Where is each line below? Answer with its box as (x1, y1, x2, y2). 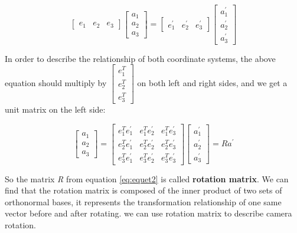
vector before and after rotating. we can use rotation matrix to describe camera (5, 207, 292, 219)
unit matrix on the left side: (5, 103, 106, 116)
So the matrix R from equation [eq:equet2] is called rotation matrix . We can (5, 172, 289, 185)
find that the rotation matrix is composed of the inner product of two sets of (5, 184, 282, 196)
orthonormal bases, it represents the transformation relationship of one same (5, 195, 282, 208)
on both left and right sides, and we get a (137, 77, 288, 89)
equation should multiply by (5, 77, 107, 89)
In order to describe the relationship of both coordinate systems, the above (5, 52, 276, 64)
